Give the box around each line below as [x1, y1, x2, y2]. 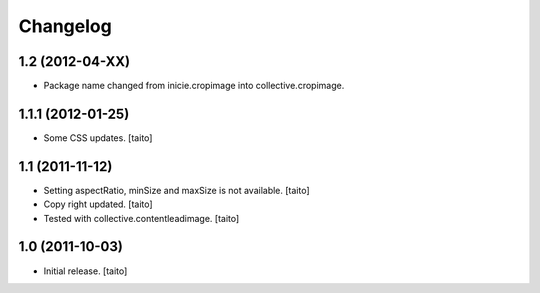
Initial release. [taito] [43, 265, 128, 277]
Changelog [18, 15, 112, 37]
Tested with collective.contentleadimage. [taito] [43, 212, 240, 224]
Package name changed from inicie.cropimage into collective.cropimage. [43, 80, 345, 92]
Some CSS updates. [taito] [43, 131, 153, 144]
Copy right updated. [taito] [43, 198, 154, 210]
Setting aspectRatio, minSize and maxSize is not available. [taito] [43, 184, 310, 196]
